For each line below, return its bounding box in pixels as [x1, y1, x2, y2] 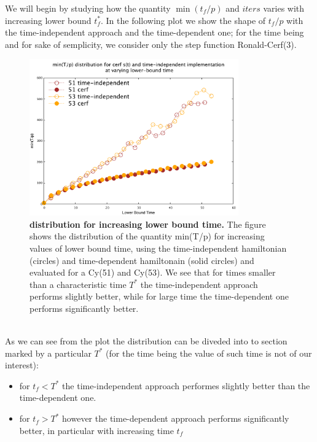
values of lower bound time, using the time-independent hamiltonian [29, 241, 287, 254]
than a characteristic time [29, 277, 127, 290]
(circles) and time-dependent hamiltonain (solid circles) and [29, 254, 254, 266]
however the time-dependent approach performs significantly [62, 412, 289, 425]
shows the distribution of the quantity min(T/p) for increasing [29, 230, 265, 242]
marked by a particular [5, 346, 92, 359]
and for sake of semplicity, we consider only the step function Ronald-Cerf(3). [5, 37, 297, 50]
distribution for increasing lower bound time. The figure [29, 217, 266, 230]
